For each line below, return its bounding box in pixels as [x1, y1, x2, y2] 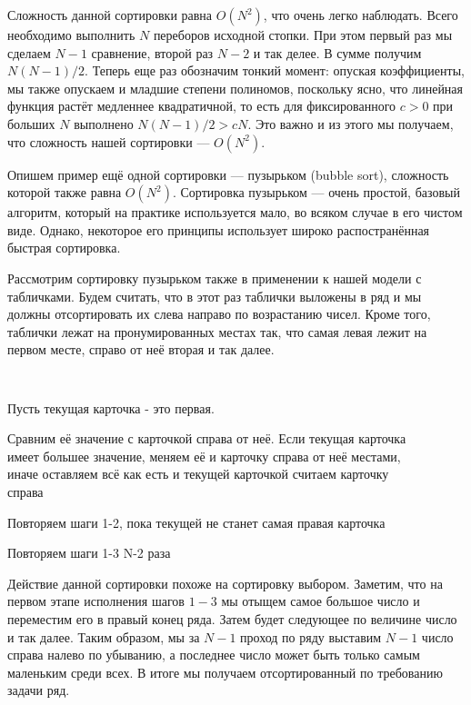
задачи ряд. [7, 680, 70, 700]
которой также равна [7, 183, 122, 202]
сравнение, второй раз [91, 43, 214, 62]
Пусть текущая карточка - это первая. [7, 398, 215, 417]
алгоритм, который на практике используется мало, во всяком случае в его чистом [7, 203, 463, 222]
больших [7, 114, 55, 133]
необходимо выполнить [7, 25, 135, 44]
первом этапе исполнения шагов [7, 591, 185, 611]
